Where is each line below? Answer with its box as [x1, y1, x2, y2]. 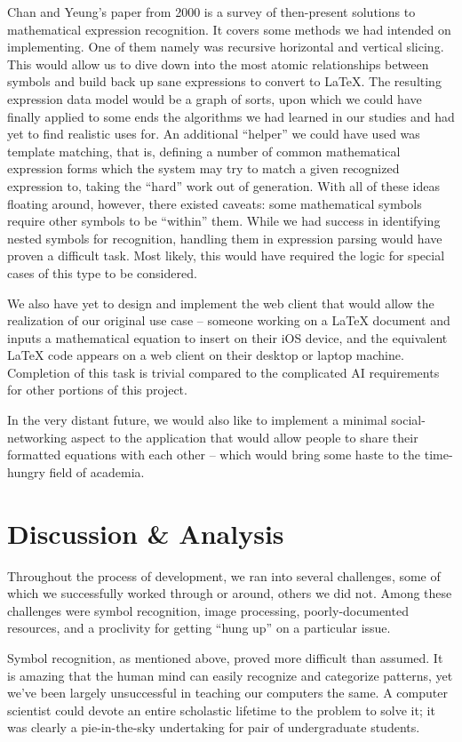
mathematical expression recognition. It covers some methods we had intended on [7, 20, 451, 38]
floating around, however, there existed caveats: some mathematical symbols [7, 194, 422, 212]
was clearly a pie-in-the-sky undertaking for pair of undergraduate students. [7, 718, 420, 737]
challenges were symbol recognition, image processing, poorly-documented [7, 601, 409, 619]
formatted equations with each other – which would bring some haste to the [7, 445, 421, 464]
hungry [7, 462, 45, 481]
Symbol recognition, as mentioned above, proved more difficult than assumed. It [7, 648, 443, 666]
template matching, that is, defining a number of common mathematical [7, 141, 401, 160]
